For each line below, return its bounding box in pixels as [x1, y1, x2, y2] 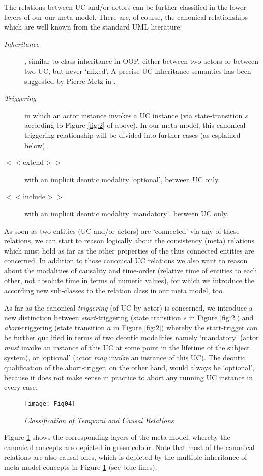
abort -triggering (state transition [4, 322, 105, 332]
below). [24, 139, 47, 150]
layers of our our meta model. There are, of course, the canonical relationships [4, 11, 248, 22]
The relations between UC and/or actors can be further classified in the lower [4, 2, 246, 12]
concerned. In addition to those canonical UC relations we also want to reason [4, 255, 248, 266]
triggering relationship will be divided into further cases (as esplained [24, 129, 241, 140]
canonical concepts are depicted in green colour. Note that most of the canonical [4, 441, 255, 452]
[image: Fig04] [24, 400, 76, 407]
